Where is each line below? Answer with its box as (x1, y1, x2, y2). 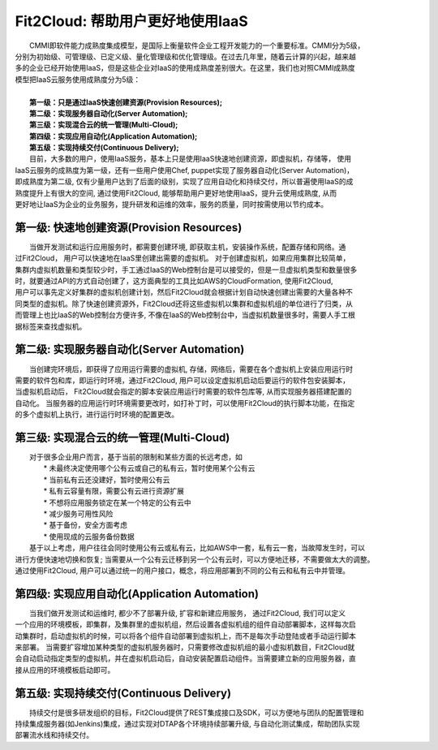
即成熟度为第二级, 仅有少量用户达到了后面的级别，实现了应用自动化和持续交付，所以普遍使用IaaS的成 (15, 177, 354, 187)
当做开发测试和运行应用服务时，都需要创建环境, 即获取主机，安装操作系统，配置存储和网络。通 (29, 242, 346, 252)
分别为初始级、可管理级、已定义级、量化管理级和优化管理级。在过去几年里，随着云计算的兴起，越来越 (15, 51, 356, 61)
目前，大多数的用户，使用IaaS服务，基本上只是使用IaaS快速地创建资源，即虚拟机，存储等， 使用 (29, 154, 352, 164)
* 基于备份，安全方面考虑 (43, 520, 127, 530)
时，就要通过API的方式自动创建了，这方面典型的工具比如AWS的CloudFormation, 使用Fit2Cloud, (15, 276, 333, 286)
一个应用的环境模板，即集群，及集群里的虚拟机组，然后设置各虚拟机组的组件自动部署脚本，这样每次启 (15, 619, 356, 629)
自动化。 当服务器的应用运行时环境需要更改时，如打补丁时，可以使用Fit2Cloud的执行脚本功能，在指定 (15, 398, 355, 407)
